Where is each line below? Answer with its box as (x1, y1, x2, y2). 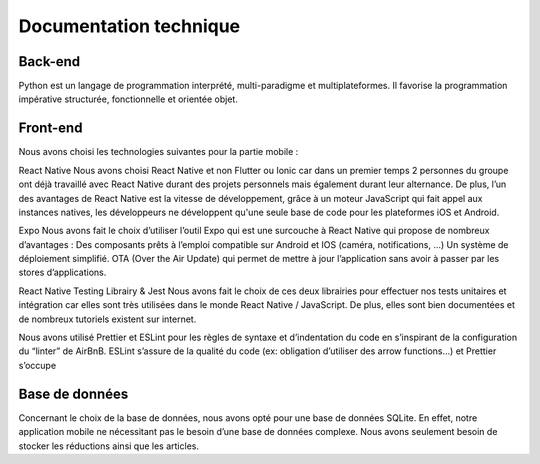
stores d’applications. (18, 266, 107, 279)
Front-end (18, 120, 83, 137)
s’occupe (18, 359, 57, 371)
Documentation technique (18, 15, 241, 37)
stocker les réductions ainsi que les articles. (18, 440, 200, 452)
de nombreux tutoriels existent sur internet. (18, 313, 197, 325)
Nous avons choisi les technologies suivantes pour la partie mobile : (18, 146, 299, 158)
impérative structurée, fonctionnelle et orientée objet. (18, 93, 239, 105)
